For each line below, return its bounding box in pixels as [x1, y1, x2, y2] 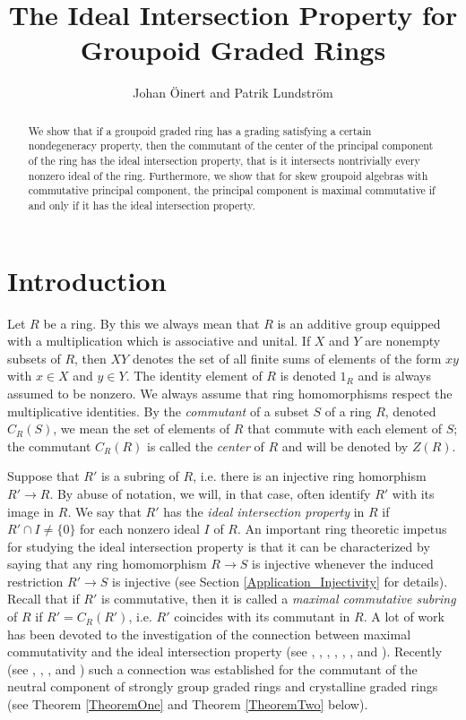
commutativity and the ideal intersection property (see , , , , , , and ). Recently [7, 642, 443, 661]
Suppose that [7, 467, 80, 485]
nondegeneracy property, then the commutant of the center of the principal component [28, 138, 434, 153]
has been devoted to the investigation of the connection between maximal [7, 624, 411, 643]
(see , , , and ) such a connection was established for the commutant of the [7, 659, 418, 678]
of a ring [324, 401, 372, 420]
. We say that [67, 501, 142, 520]
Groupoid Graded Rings [80, 31, 386, 68]
